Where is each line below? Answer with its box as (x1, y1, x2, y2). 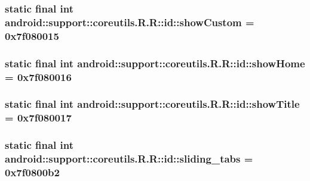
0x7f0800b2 (5, 164, 60, 179)
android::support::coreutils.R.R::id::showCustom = (5, 14, 254, 29)
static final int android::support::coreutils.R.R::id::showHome (5, 55, 305, 70)
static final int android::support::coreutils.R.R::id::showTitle (5, 96, 300, 111)
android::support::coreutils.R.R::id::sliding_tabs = (5, 151, 253, 166)
